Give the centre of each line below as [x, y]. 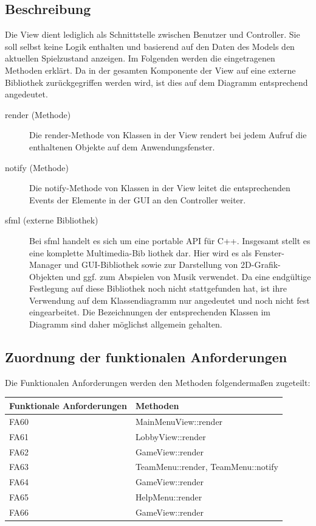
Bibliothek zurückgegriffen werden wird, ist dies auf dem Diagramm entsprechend [156, 82]
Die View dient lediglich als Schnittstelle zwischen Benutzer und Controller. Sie [153, 34]
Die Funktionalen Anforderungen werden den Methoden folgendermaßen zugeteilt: [158, 382]
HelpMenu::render [169, 497]
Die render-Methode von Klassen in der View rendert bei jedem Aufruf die [168, 135]
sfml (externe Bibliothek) [52, 220]
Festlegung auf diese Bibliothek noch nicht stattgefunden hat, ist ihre [158, 288]
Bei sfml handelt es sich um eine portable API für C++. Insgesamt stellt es [170, 240]
